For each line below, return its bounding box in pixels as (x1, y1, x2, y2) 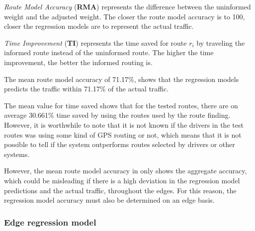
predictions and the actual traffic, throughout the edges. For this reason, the (4, 185, 237, 195)
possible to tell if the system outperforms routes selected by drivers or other (4, 139, 235, 150)
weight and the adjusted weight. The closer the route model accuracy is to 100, (4, 11, 245, 21)
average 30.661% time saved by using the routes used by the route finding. (4, 110, 231, 120)
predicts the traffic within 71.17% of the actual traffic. (4, 83, 169, 94)
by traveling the (196, 37, 245, 48)
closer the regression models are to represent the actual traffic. (4, 21, 194, 31)
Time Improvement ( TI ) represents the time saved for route (4, 37, 187, 48)
